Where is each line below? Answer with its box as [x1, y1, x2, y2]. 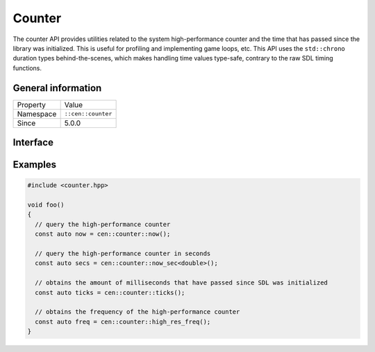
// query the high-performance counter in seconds [35, 249, 211, 257]
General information [12, 82, 102, 94]
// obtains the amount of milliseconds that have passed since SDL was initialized [35, 279, 328, 287]
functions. [12, 63, 42, 72]
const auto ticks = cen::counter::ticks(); [35, 289, 185, 296]
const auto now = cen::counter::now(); [35, 230, 171, 238]
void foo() [27, 201, 65, 209]
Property [17, 99, 47, 109]
